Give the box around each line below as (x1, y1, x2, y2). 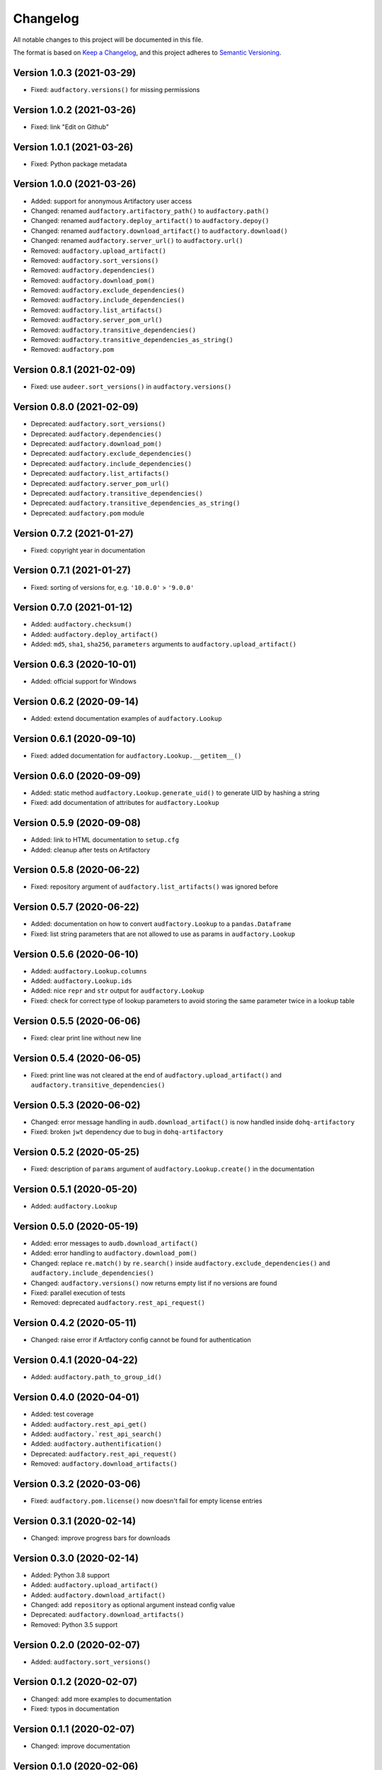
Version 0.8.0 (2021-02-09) (13, 401, 139, 413)
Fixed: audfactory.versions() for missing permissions (30, 85, 200, 93)
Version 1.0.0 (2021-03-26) (13, 178, 137, 190)
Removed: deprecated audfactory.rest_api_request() (30, 1298, 205, 1307)
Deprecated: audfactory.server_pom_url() (30, 479, 170, 488)
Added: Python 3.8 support (30, 1570, 110, 1579)
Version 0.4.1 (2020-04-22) (13, 1354, 138, 1366)
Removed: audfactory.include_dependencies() (30, 296, 185, 304)
